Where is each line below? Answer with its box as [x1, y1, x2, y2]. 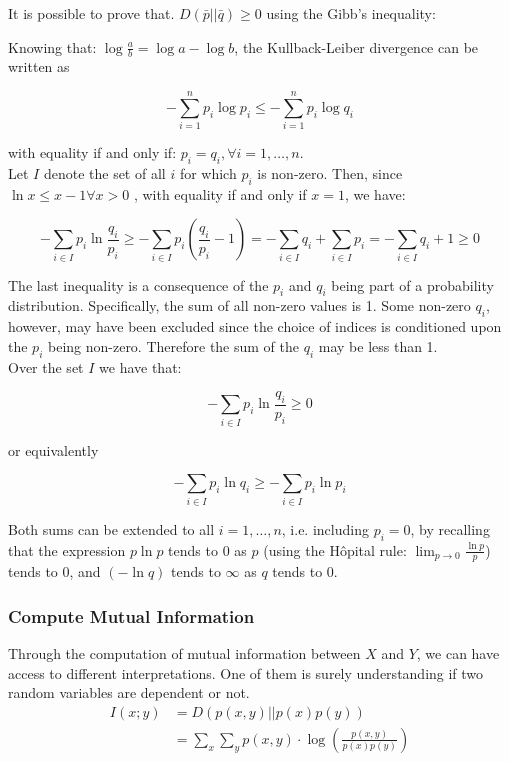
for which [179, 162, 237, 183]
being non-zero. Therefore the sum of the [47, 335, 300, 356]
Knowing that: [8, 36, 97, 57]
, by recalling [410, 518, 490, 539]
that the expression [8, 539, 126, 560]
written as [8, 56, 70, 77]
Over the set [8, 356, 84, 377]
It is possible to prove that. [8, 3, 175, 23]
